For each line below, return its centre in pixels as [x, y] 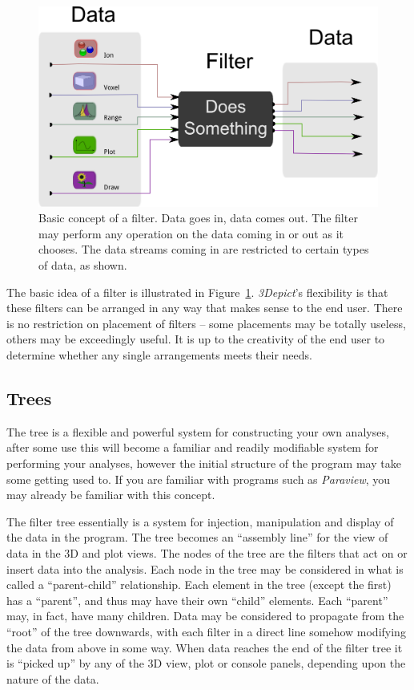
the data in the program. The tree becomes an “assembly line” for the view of [197, 537]
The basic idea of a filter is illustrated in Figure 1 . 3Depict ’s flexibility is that [197, 292]
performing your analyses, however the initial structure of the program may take [204, 463]
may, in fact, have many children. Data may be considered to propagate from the [205, 616]
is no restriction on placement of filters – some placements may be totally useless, [206, 323]
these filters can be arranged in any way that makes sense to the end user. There [205, 308]
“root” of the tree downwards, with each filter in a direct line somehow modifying [206, 631]
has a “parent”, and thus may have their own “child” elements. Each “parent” [197, 600]
